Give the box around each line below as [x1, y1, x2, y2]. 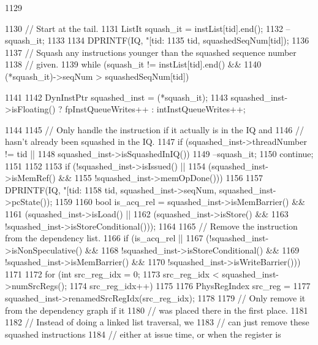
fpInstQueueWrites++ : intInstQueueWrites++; [65, 103, 246, 115]
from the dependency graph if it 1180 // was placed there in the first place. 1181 [5, 303, 308, 316]
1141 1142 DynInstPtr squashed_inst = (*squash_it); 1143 [5, 90, 228, 103]
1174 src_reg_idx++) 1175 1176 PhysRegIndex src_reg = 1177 [69, 279, 311, 292]
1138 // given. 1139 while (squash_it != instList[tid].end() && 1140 [5, 58, 262, 71]
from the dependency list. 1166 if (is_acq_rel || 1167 [5, 231, 203, 244]
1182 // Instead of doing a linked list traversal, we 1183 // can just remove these [5, 316, 309, 328]
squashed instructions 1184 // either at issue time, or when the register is [5, 327, 281, 340]
